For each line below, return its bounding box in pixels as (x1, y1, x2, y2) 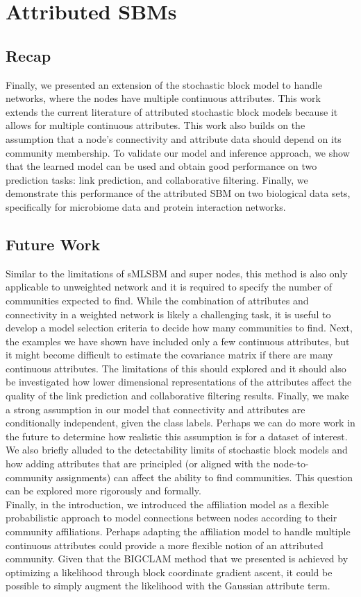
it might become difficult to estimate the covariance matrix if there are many (6, 347, 333, 362)
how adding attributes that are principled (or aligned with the (6, 456, 271, 471)
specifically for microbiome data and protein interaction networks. (6, 199, 286, 214)
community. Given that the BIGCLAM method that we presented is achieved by (6, 551, 349, 566)
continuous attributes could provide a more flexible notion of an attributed (6, 537, 324, 552)
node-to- (273, 456, 309, 471)
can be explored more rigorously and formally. (6, 483, 201, 498)
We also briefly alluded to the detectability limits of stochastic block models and (6, 442, 348, 457)
